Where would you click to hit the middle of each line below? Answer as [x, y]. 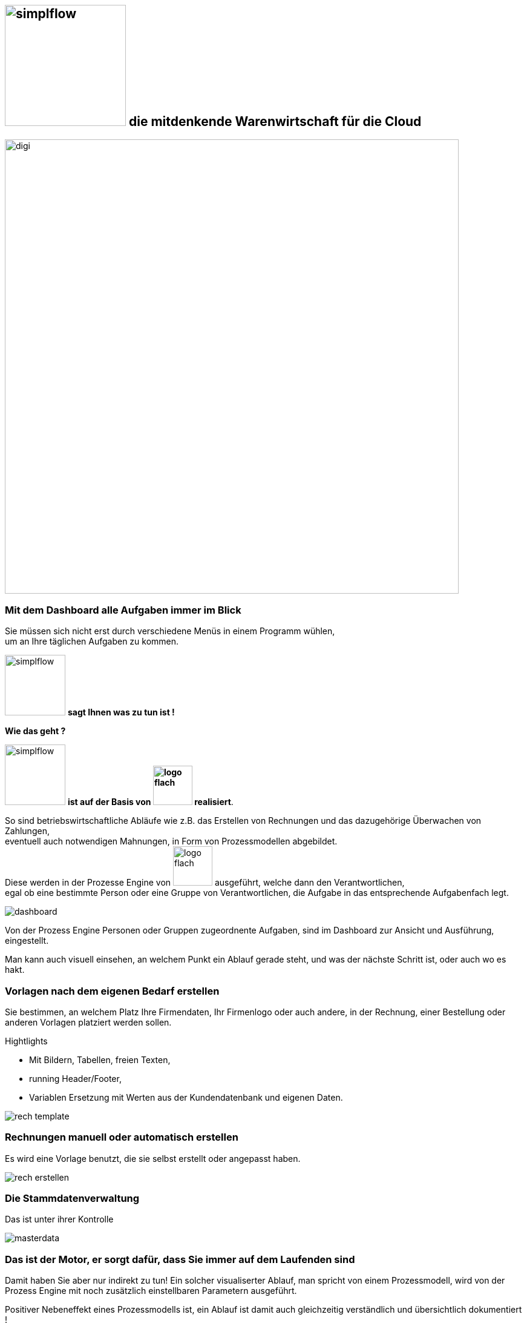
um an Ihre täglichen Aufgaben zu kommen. [92, 642]
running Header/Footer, [75, 1078]
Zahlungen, [27, 831]
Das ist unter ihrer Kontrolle [59, 1219]
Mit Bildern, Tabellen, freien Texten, [100, 1059]
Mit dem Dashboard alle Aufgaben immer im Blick [123, 610]
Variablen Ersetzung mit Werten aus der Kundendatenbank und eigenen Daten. [186, 1097]
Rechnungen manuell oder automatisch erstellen [122, 1137]
